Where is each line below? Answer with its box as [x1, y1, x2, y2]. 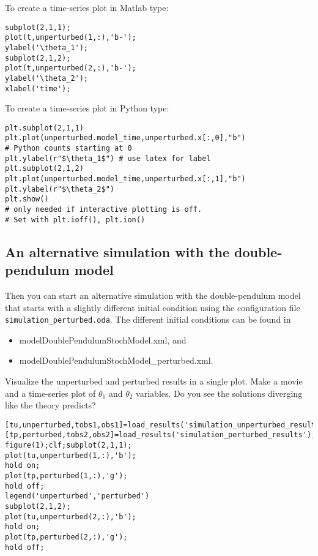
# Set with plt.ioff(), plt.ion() [5, 215, 146, 224]
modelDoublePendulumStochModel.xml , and [19, 333, 187, 346]
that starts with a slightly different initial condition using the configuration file [5, 301, 300, 314]
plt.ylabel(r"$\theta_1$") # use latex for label [5, 154, 211, 163]
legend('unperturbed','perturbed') [5, 492, 150, 501]
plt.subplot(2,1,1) [5, 123, 84, 132]
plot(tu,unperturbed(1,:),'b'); [5, 451, 136, 460]
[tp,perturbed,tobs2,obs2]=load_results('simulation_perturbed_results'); [5, 430, 316, 440]
